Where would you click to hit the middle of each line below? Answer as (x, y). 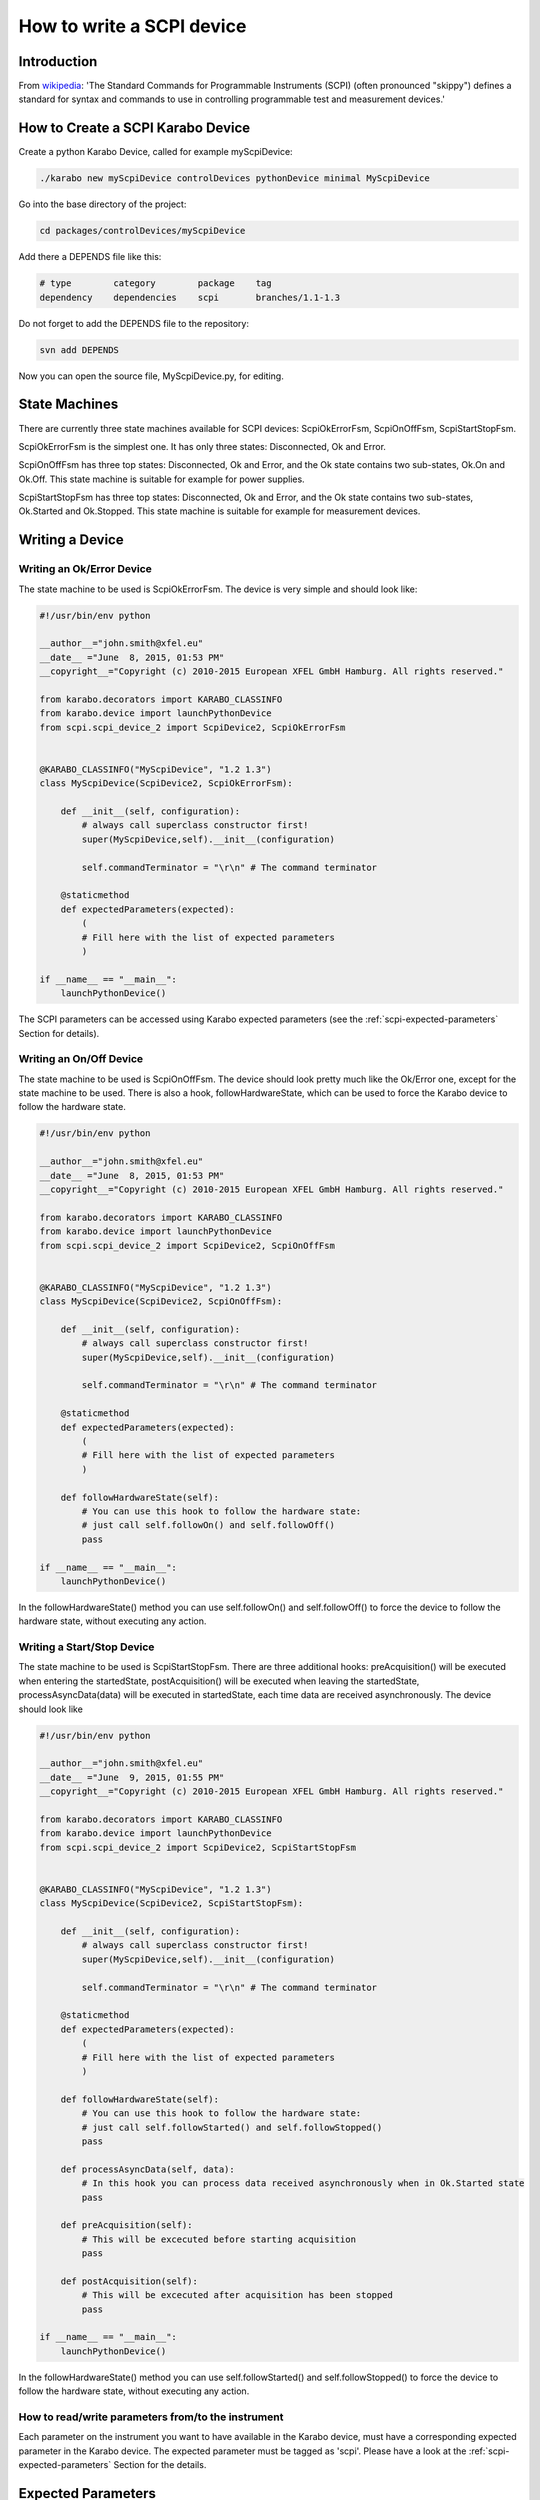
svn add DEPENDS (79, 349)
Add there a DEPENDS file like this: (90, 257)
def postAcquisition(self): (129, 2281)
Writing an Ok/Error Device (85, 569)
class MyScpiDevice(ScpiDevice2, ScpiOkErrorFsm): (166, 783)
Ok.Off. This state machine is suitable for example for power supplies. (161, 479)
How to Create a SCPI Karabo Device (134, 128)
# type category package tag (155, 283)
